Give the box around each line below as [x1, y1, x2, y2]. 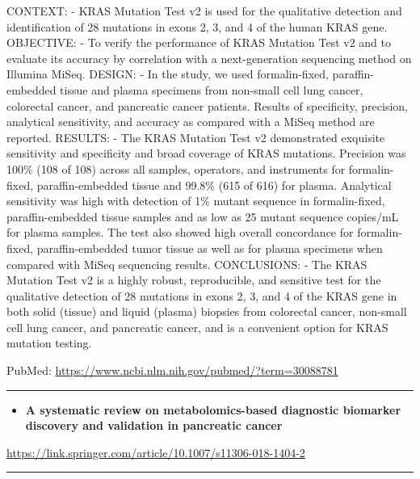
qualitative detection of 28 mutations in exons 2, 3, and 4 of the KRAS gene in [6, 287, 397, 304]
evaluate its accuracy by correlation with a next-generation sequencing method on [6, 49, 412, 66]
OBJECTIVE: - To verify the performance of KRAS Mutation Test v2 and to [6, 34, 392, 51]
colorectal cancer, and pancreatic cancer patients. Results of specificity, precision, [6, 97, 408, 114]
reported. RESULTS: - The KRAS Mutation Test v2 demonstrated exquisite [6, 128, 385, 145]
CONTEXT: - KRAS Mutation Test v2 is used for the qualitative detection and [6, 2, 402, 19]
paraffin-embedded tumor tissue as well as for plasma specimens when [36, 239, 383, 256]
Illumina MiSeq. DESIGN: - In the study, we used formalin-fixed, [6, 65, 329, 82]
